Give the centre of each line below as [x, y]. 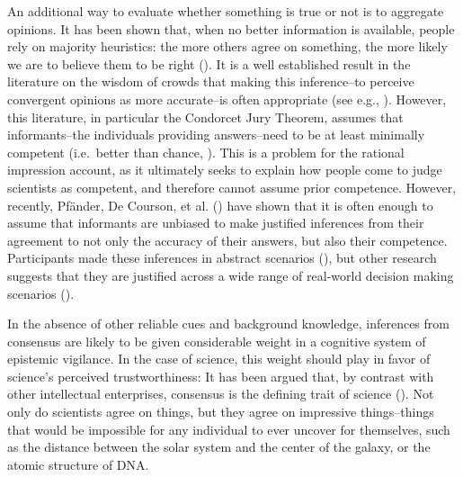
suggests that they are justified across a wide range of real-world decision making [231, 275]
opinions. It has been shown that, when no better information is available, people [231, 28]
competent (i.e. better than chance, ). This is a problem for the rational [206, 152]
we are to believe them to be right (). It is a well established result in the [209, 63]
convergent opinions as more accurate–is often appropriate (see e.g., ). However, [227, 99]
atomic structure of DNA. [78, 464]
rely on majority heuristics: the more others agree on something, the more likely [227, 46]
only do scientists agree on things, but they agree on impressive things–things [221, 412]
